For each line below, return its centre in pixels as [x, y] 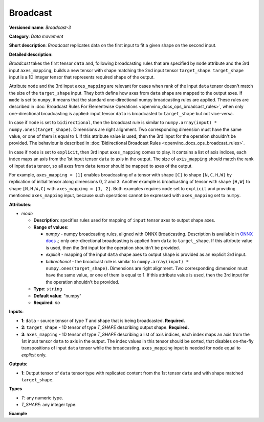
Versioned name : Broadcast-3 [40, 27]
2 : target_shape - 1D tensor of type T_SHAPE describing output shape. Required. [105, 327]
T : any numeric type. [42, 397]
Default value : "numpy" [57, 296]
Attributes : [20, 204]
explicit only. [34, 355]
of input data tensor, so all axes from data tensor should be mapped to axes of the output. [101, 166]
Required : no [47, 302]
